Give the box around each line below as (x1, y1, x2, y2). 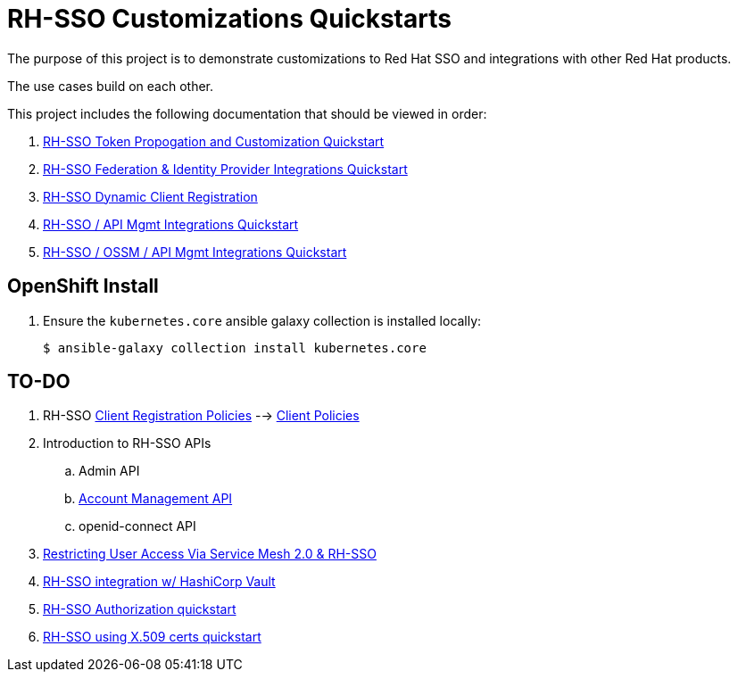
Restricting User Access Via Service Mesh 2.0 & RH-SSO (43, 546, 377, 562)
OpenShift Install (7, 275, 159, 298)
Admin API (79, 463, 140, 479)
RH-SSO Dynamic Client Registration (43, 188, 258, 204)
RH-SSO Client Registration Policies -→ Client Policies (43, 408, 360, 424)
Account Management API (79, 491, 233, 507)
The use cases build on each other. (7, 78, 214, 94)
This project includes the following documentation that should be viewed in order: (7, 105, 487, 121)
